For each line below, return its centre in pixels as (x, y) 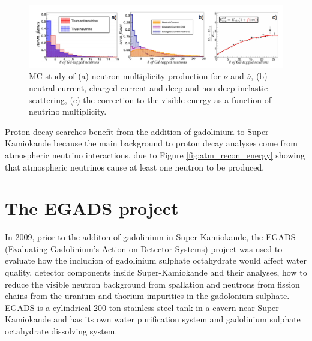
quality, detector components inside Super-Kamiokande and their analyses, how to (156, 272)
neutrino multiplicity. (68, 111)
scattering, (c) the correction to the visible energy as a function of (150, 99)
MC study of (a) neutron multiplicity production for (125, 76)
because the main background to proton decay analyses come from (175, 143)
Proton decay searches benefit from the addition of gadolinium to (125, 131)
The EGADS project (92, 208)
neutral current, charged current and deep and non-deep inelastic (148, 87)
